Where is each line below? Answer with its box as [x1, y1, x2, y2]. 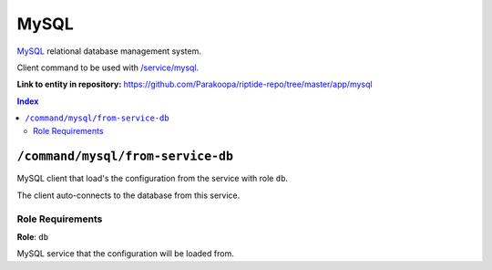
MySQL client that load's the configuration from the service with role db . [16, 173, 289, 184]
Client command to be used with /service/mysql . [16, 62, 200, 73]
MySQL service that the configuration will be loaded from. [16, 248, 234, 259]
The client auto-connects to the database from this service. [16, 190, 241, 201]
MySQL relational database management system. [16, 46, 202, 57]
